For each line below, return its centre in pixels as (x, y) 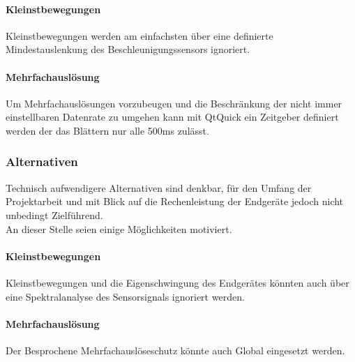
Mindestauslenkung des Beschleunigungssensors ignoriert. (128, 49)
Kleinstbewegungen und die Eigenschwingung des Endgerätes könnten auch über (177, 282)
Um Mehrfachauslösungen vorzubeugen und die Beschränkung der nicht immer (174, 103)
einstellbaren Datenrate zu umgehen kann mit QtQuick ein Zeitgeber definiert (172, 117)
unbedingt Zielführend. (54, 214)
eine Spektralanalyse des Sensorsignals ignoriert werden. (125, 296)
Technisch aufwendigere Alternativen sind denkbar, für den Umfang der (159, 187)
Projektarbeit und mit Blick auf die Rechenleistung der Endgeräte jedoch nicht (175, 201)
